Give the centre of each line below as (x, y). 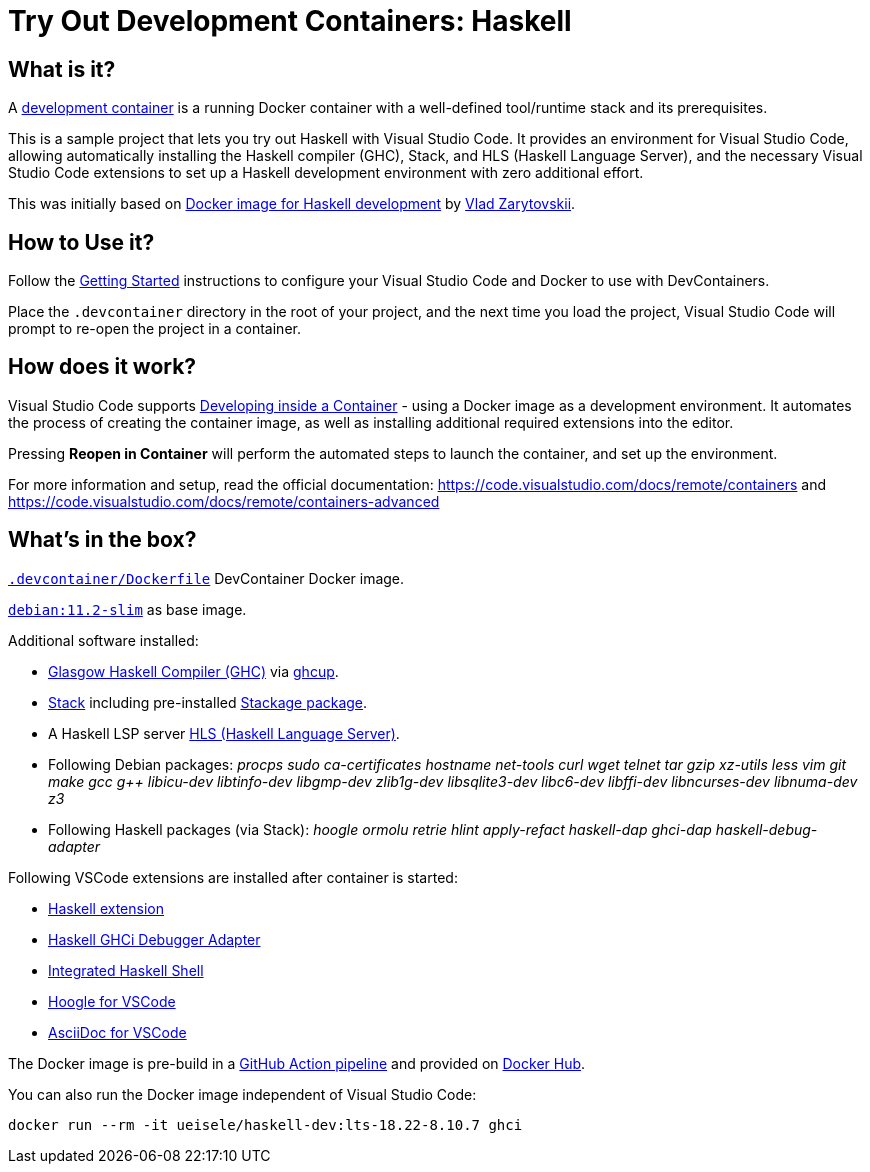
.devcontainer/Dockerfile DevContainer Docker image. (206, 578)
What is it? (62, 69)
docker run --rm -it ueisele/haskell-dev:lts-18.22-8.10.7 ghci (265, 1124)
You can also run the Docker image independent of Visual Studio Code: (242, 1094)
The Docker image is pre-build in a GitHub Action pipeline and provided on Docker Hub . (297, 1063)
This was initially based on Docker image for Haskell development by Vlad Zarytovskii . (292, 204)
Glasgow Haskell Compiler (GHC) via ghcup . (193, 671)
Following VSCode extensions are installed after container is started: (233, 877)
